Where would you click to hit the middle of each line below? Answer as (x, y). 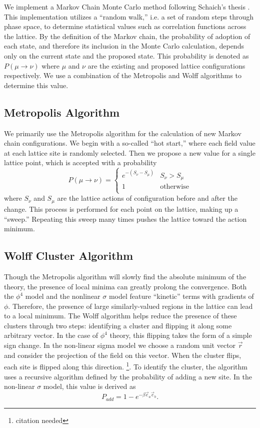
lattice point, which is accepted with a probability (80, 162)
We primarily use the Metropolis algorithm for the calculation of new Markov (123, 133)
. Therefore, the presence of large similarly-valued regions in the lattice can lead (130, 306)
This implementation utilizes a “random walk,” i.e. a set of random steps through (129, 16)
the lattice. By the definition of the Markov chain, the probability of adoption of (127, 36)
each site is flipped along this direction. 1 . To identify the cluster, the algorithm (126, 366)
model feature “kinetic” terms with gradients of (181, 296)
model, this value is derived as (89, 386)
